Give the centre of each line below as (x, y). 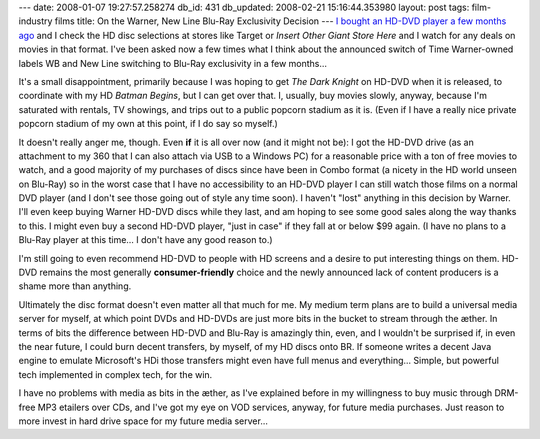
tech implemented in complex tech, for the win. (115, 374)
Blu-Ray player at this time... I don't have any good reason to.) (146, 240)
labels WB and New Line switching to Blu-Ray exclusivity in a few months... (173, 63)
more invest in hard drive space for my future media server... (143, 421)
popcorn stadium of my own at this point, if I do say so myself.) (148, 124)
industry (35, 21)
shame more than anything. (75, 286)
